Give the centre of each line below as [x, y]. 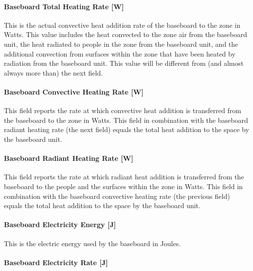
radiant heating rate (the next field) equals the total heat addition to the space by [126, 129]
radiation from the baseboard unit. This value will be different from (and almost [124, 63]
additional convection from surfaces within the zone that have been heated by [120, 53]
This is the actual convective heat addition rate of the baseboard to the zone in [122, 25]
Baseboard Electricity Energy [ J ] [60, 224]
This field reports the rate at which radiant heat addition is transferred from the [124, 177]
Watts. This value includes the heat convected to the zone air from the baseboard [126, 34]
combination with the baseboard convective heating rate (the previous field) [117, 196]
